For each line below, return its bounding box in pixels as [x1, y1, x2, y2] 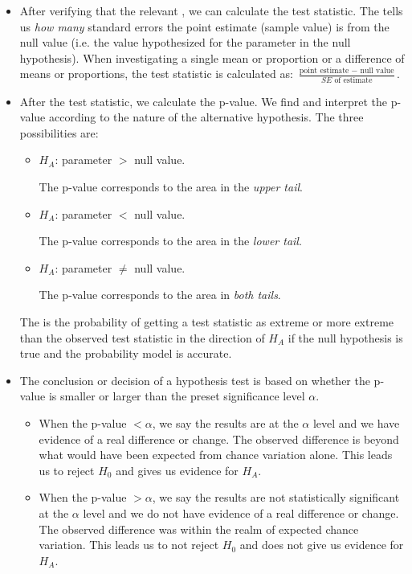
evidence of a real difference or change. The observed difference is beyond [39, 430, 399, 447]
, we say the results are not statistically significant [152, 489, 400, 506]
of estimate [334, 76, 373, 84]
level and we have [312, 415, 400, 431]
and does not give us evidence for [239, 536, 404, 553]
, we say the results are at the [152, 415, 299, 431]
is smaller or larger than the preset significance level [48, 387, 305, 404]
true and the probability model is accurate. [19, 345, 232, 362]
